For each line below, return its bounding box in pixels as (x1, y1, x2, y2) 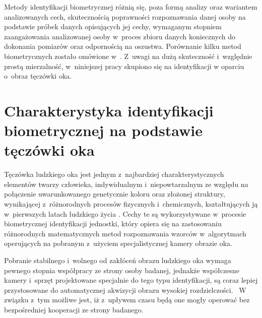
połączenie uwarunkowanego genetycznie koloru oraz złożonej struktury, (4, 188, 225, 199)
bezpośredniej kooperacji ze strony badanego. (4, 304, 144, 314)
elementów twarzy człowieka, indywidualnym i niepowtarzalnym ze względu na (4, 178, 248, 189)
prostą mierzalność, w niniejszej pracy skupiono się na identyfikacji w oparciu (4, 60, 244, 71)
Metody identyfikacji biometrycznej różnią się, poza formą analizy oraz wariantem (4, 2, 257, 12)
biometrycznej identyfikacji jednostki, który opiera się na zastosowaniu (4, 218, 222, 229)
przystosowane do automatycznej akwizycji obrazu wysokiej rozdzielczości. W (4, 284, 246, 295)
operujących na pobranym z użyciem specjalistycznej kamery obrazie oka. (4, 238, 232, 248)
